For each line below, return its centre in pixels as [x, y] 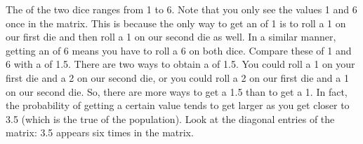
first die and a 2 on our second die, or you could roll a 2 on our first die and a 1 [177, 77]
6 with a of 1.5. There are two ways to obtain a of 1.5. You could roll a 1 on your [180, 64]
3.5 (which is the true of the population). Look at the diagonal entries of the [170, 118]
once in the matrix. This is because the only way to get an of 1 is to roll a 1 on [176, 23]
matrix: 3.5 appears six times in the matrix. [100, 132]
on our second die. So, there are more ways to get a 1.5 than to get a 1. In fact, [177, 91]
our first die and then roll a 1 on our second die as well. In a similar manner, [171, 37]
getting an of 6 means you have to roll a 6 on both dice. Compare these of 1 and [179, 50]
